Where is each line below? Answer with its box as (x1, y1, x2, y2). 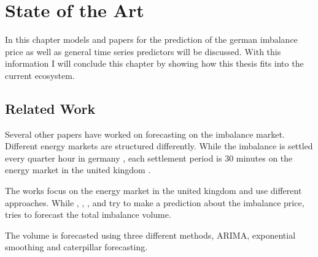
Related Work (5, 99, 96, 117)
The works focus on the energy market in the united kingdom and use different (5, 184, 302, 197)
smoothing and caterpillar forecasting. (5, 240, 148, 253)
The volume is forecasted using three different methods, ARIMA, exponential (5, 228, 296, 241)
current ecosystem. (5, 69, 75, 81)
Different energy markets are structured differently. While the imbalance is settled (5, 140, 313, 152)
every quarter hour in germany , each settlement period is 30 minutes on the (5, 151, 293, 164)
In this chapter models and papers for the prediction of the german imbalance (5, 33, 298, 46)
